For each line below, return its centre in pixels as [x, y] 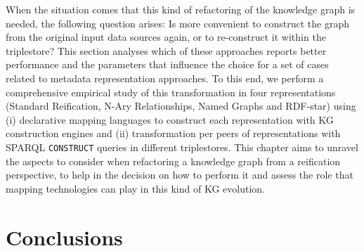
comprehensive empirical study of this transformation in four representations [171, 92]
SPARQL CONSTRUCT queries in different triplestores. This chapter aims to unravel [182, 147]
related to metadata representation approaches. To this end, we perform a [165, 78]
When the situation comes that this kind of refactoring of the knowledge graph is [181, 9]
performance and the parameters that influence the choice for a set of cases [167, 64]
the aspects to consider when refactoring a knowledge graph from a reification [173, 161]
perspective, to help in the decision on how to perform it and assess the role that [180, 175]
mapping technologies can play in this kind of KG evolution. [135, 188]
